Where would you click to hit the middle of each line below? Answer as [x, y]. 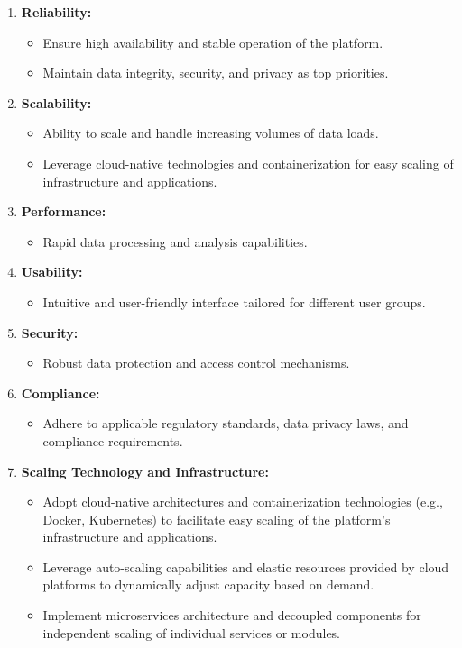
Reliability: [56, 12]
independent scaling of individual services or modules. [192, 632]
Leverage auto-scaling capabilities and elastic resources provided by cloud [246, 566]
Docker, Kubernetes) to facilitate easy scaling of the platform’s [217, 519]
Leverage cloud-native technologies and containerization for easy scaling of [248, 163]
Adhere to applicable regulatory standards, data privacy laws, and [226, 423]
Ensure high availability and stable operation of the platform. [213, 42]
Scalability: [56, 102]
